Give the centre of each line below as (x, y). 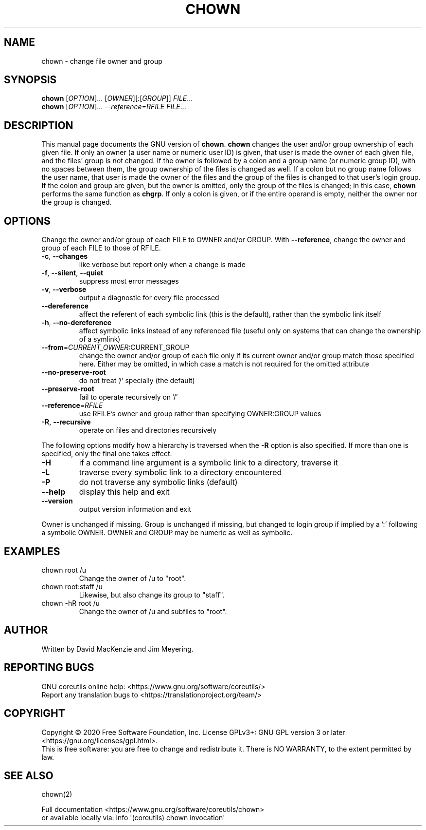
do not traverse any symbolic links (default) (158, 482)
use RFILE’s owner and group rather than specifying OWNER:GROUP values (200, 414)
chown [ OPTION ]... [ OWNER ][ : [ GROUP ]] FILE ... (117, 98)
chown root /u (64, 570)
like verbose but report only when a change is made (162, 265)
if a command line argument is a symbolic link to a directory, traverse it (208, 463)
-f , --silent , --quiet (72, 273)
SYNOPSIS (30, 80)
